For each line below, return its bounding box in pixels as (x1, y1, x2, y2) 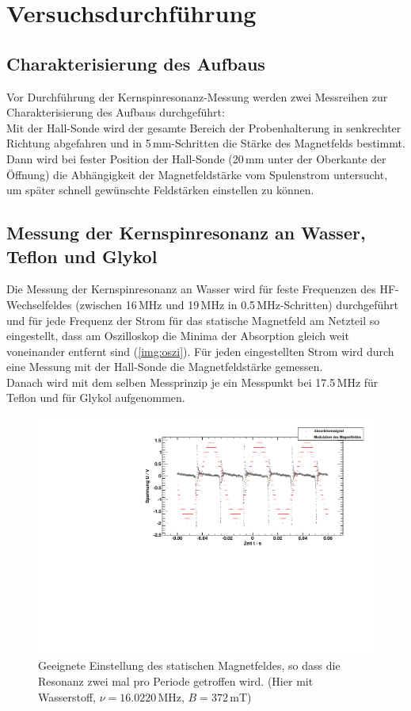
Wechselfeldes (6, 296, 72, 312)
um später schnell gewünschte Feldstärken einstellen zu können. (6, 182, 314, 198)
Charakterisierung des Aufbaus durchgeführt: (6, 104, 225, 120)
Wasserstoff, (38, 688, 96, 705)
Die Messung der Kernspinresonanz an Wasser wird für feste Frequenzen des (6, 281, 376, 297)
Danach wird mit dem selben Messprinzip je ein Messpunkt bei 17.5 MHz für (6, 373, 379, 390)
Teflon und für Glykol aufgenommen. (6, 389, 185, 406)
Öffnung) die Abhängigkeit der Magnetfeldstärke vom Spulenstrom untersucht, (6, 166, 388, 182)
